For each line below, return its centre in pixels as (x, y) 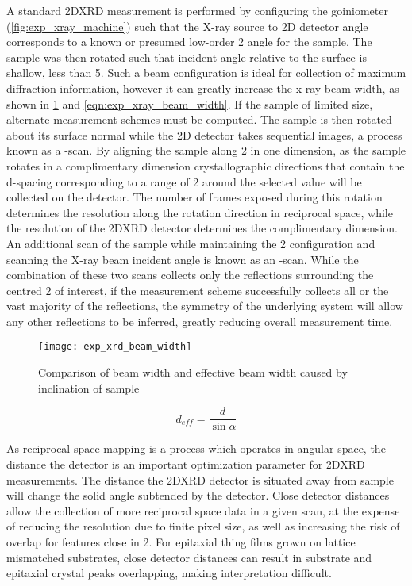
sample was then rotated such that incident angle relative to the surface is (187, 57)
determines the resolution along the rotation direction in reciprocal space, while (200, 212)
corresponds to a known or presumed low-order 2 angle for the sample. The (189, 42)
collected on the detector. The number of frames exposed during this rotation (194, 197)
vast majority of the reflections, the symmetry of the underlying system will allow (205, 306)
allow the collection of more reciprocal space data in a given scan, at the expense (203, 510)
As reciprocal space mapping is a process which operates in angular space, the (196, 448)
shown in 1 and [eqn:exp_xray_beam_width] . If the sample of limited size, (190, 103)
